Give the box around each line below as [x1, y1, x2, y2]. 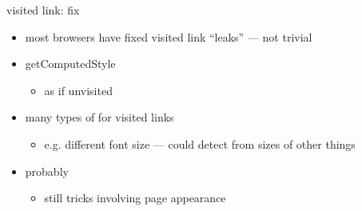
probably [25, 162, 69, 179]
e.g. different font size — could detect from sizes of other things [44, 135, 356, 152]
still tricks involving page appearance [44, 189, 226, 206]
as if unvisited [44, 82, 113, 98]
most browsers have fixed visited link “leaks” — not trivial [25, 28, 312, 45]
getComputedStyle [25, 55, 116, 72]
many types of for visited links [25, 109, 174, 125]
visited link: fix [6, 2, 80, 18]
